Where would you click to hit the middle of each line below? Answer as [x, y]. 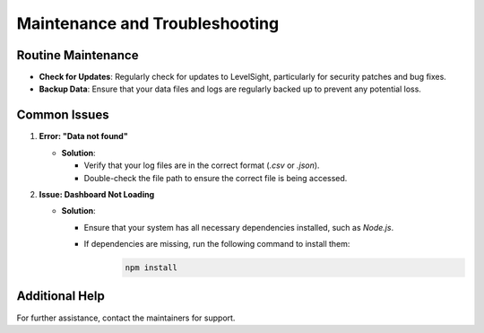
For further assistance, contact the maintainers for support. [126, 318]
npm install [151, 268]
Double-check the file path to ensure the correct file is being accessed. [216, 178]
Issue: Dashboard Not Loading [97, 194]
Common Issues [63, 115]
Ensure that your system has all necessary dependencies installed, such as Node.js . [239, 227]
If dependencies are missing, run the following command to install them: [217, 244]
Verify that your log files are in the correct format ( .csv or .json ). [202, 165]
